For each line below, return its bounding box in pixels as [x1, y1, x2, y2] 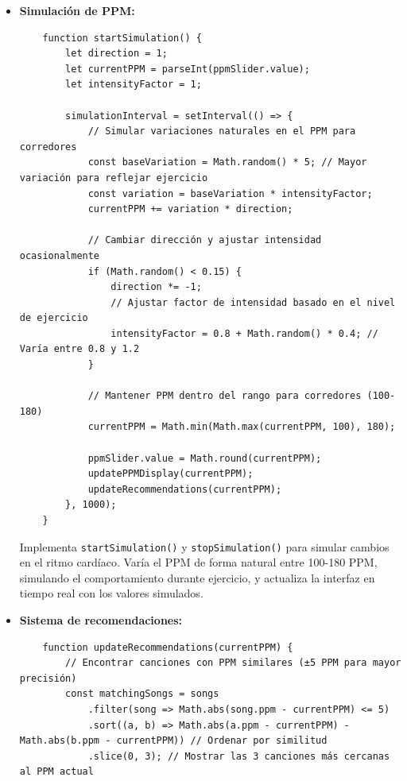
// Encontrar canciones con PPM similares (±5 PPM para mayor [65, 657, 401, 669]
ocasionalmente [19, 249, 100, 261]
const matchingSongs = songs [65, 688, 219, 700]
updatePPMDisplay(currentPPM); [87, 468, 254, 480]
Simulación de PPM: [19, 2, 135, 18]
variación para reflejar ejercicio [19, 172, 208, 184]
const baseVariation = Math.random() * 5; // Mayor [87, 157, 367, 168]
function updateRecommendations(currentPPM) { [42, 641, 293, 653]
